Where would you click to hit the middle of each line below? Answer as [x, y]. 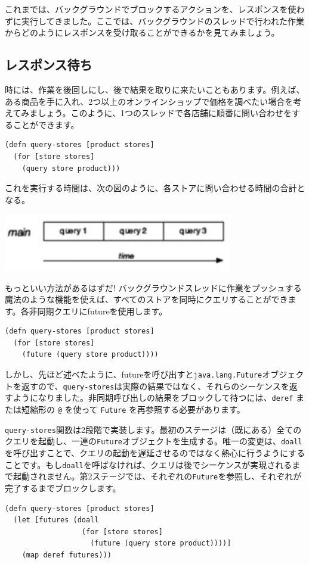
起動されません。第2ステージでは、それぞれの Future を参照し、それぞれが [157, 476]
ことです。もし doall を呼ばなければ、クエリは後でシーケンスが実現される [149, 464]
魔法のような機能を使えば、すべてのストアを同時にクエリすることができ [146, 299]
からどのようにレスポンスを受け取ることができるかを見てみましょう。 [142, 32]
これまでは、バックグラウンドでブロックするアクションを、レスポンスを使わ [155, 9]
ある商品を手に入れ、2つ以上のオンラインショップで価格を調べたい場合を [149, 101]
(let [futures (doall [56, 520]
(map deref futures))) [67, 555]
